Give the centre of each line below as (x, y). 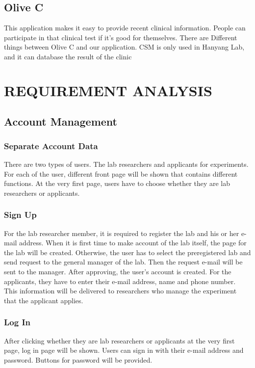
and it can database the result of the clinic (68, 56)
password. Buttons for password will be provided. (78, 359)
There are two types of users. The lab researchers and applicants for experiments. (126, 164)
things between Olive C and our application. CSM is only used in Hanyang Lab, (124, 47)
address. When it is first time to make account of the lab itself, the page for (133, 243)
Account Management (61, 121)
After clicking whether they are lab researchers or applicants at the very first (119, 340)
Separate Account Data (51, 145)
